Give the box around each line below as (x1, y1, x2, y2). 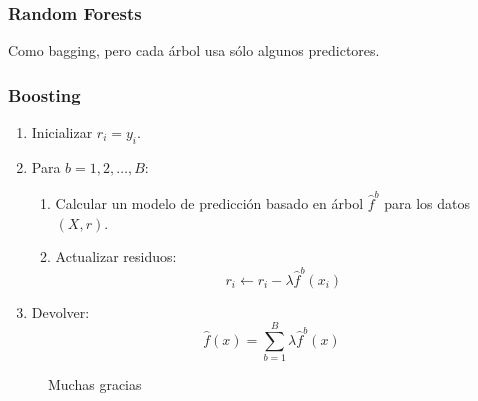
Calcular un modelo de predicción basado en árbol (55, 193, 364, 214)
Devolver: (31, 301, 90, 322)
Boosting (8, 82, 81, 107)
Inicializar (31, 122, 93, 143)
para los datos (384, 193, 470, 214)
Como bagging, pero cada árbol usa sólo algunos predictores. (8, 40, 380, 61)
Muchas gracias (48, 374, 142, 395)
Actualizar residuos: (55, 246, 177, 267)
